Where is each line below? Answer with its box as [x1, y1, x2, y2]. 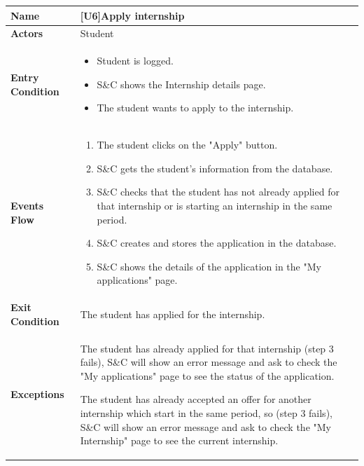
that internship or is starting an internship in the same [97, 198, 332, 212]
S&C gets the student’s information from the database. [97, 160, 333, 175]
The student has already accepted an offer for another [80, 392, 311, 406]
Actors [10, 26, 43, 41]
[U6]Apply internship [80, 8, 185, 22]
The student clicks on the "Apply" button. [97, 137, 278, 152]
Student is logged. [97, 53, 174, 68]
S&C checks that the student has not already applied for [97, 184, 339, 199]
